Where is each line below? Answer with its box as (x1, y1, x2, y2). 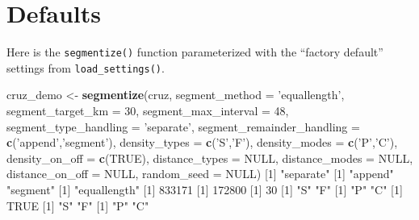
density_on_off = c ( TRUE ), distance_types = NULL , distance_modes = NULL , (6, 149, 413, 166)
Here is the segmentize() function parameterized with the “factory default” (6, 44, 383, 60)
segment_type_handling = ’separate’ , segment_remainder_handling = (6, 118, 360, 135)
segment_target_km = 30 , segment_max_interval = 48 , (6, 102, 289, 119)
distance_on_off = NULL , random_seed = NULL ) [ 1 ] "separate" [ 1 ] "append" (6, 165, 394, 182)
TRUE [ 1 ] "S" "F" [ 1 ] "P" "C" (6, 197, 149, 214)
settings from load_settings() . (6, 59, 165, 76)
